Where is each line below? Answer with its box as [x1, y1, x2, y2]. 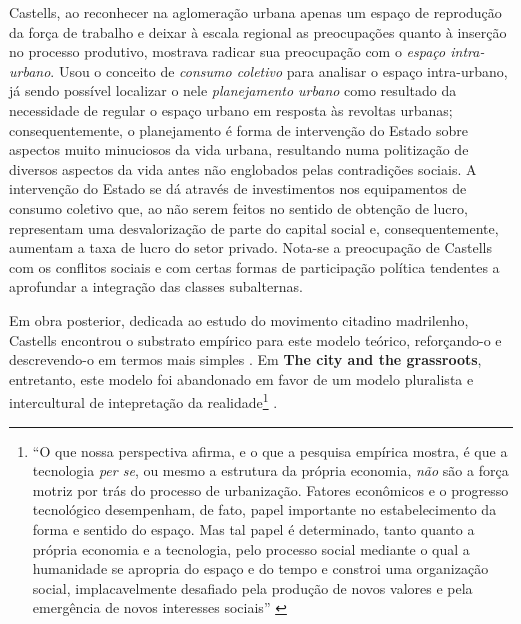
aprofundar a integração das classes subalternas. [9, 276, 303, 297]
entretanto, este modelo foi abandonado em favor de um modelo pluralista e [9, 368, 474, 389]
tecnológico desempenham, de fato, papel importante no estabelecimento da [32, 499, 497, 520]
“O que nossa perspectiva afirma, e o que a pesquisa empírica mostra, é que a [32, 440, 508, 461]
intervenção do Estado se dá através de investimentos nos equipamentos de [9, 178, 467, 199]
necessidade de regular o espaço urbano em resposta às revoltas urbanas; [9, 99, 453, 120]
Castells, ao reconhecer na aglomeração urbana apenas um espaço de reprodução [9, 2, 502, 22]
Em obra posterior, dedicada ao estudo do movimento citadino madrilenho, [9, 309, 469, 330]
